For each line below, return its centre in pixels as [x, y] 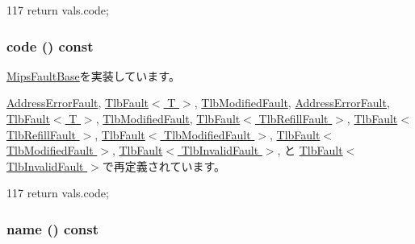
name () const [53, 228]
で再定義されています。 [164, 165]
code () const [50, 45]
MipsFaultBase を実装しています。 [93, 75]
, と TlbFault [310, 150]
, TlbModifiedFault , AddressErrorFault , [292, 103]
